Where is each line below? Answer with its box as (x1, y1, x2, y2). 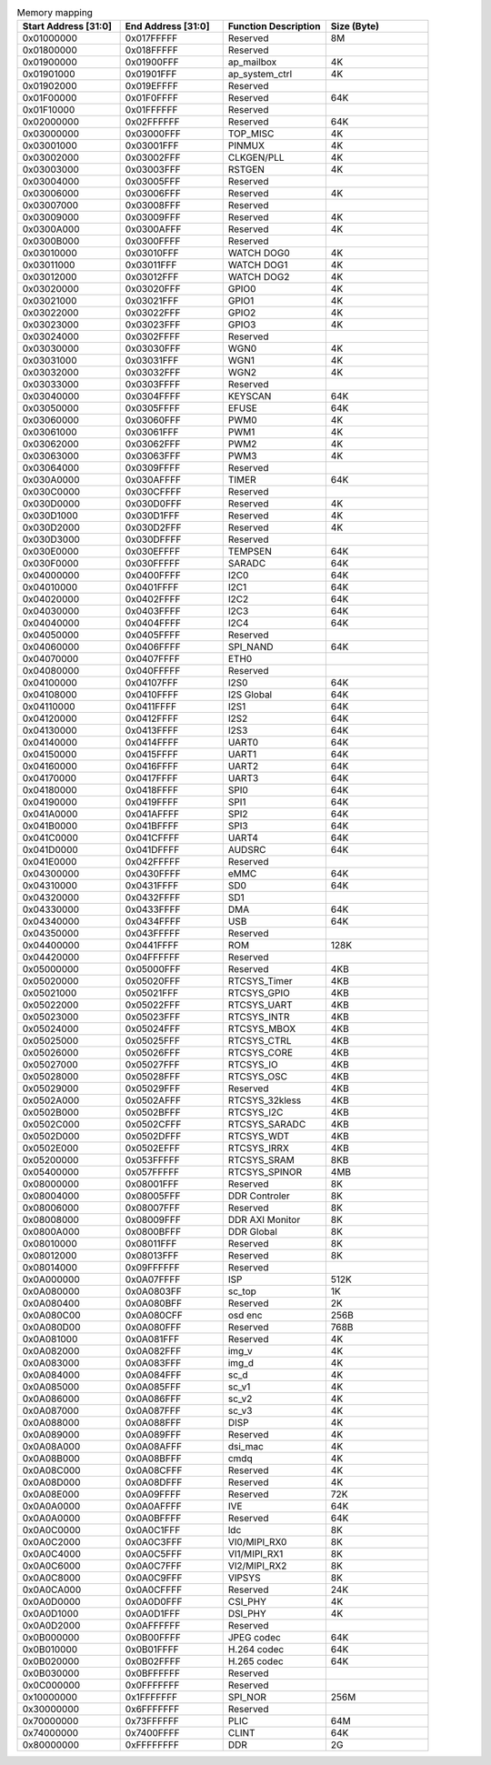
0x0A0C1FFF (125, 1524, 181, 1537)
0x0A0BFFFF (125, 1512, 182, 1525)
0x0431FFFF (125, 879, 179, 892)
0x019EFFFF (125, 80, 179, 93)
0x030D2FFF (125, 521, 182, 534)
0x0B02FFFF (125, 1655, 181, 1668)
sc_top (227, 1285, 256, 1298)
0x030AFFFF (125, 474, 182, 486)
